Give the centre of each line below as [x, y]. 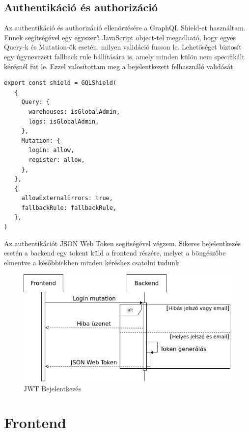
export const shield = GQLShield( [60, 83]
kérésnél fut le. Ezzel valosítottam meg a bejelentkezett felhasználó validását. [120, 66]
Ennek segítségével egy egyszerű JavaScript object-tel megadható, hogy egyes [120, 37]
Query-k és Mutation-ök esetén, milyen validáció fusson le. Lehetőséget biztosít [123, 47]
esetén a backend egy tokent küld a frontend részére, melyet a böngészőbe [115, 253]
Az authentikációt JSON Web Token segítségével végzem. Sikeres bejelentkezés [122, 243]
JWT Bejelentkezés [53, 388]
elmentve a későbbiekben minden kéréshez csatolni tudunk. [93, 262]
